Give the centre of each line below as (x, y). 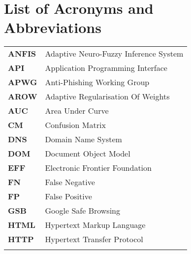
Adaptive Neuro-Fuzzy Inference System (114, 54)
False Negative (70, 182)
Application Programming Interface (106, 68)
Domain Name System (83, 139)
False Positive (68, 196)
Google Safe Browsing (83, 211)
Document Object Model (88, 154)
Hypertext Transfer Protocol (94, 239)
